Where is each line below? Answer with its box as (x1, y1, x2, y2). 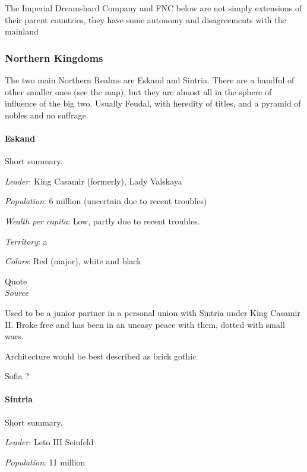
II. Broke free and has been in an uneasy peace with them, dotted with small (5, 318, 285, 330)
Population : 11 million (5, 455, 86, 468)
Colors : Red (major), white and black (5, 255, 141, 267)
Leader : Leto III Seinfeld (5, 436, 94, 448)
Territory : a (5, 235, 48, 247)
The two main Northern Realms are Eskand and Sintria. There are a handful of (5, 74, 295, 86)
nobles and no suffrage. (5, 108, 88, 121)
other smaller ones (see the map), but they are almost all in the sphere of (5, 85, 272, 98)
